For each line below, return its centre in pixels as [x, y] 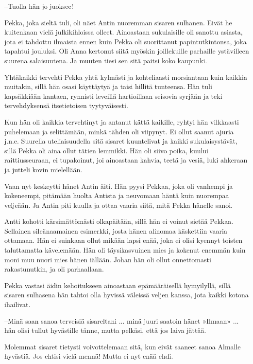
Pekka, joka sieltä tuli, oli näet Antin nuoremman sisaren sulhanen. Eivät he [118, 22]
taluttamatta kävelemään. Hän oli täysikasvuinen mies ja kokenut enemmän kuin [125, 250]
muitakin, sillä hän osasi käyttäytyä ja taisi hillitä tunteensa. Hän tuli [108, 86]
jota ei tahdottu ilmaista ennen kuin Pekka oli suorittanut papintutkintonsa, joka [126, 41]
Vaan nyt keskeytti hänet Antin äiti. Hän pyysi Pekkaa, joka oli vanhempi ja [119, 186]
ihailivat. [17, 304]
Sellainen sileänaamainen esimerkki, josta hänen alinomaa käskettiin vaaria [116, 230]
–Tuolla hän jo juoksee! [39, 6]
